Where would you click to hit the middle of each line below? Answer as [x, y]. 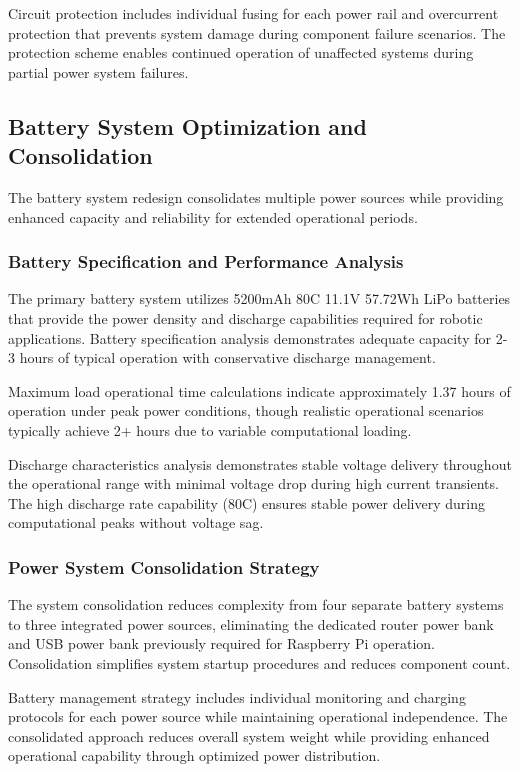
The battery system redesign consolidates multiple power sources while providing [256, 196]
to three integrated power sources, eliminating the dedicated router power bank [251, 623]
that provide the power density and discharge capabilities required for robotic [245, 317]
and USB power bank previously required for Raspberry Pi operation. [221, 643]
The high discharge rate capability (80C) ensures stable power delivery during [246, 502]
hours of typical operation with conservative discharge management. [227, 357]
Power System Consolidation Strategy [164, 566]
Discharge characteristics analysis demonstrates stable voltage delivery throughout [260, 463]
